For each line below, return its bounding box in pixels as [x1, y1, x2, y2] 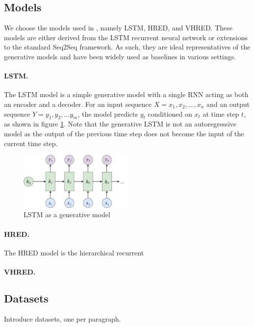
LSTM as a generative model [24, 209, 110, 220]
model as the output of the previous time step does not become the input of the [4, 128, 244, 138]
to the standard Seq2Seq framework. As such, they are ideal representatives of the [4, 42, 251, 52]
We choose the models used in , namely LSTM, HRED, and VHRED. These [4, 23, 232, 33]
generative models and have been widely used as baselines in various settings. [4, 51, 236, 61]
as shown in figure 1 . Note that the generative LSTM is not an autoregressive [4, 119, 236, 129]
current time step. [4, 138, 58, 148]
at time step [203, 108, 239, 119]
